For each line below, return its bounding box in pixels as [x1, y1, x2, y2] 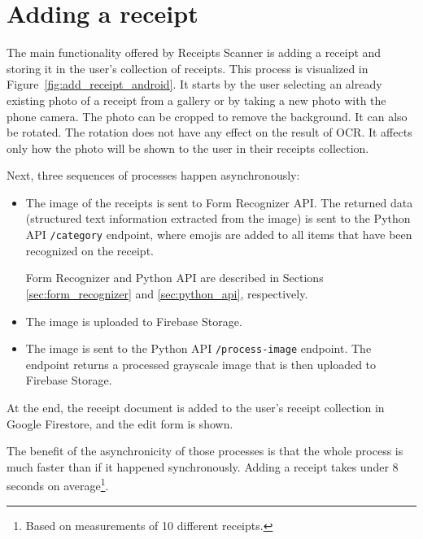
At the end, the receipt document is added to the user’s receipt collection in [7, 398, 385, 415]
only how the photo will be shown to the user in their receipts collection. [7, 139, 369, 156]
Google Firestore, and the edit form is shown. [7, 415, 233, 432]
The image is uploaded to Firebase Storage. [25, 312, 242, 329]
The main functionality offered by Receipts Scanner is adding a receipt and [7, 44, 382, 61]
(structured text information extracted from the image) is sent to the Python [25, 210, 411, 227]
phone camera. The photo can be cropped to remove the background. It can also [7, 107, 408, 124]
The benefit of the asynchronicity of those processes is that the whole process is [7, 442, 403, 459]
